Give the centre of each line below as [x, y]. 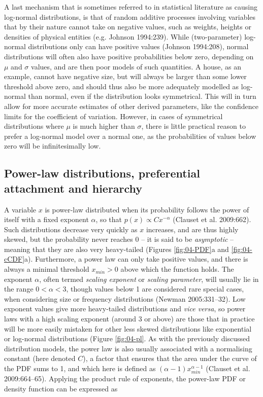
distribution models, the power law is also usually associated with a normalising [128, 348]
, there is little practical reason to [193, 126]
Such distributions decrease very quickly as [71, 229]
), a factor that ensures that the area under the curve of [170, 358]
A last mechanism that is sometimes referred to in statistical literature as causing [131, 7]
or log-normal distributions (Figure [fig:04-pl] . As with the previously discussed [127, 338]
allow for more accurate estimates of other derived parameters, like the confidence [131, 106]
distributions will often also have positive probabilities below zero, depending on [129, 56]
